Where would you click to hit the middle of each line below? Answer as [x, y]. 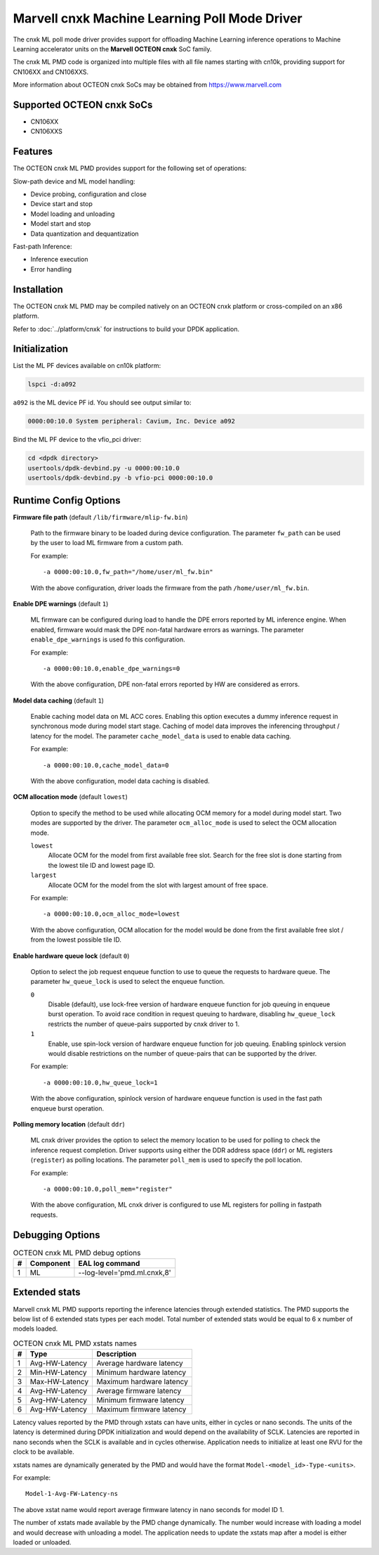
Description [117, 1354]
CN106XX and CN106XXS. [51, 72]
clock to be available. [44, 1452]
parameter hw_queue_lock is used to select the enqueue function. [128, 982]
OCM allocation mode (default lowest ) [70, 797]
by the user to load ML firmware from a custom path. [107, 543]
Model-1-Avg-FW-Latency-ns [72, 1494]
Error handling [51, 269]
